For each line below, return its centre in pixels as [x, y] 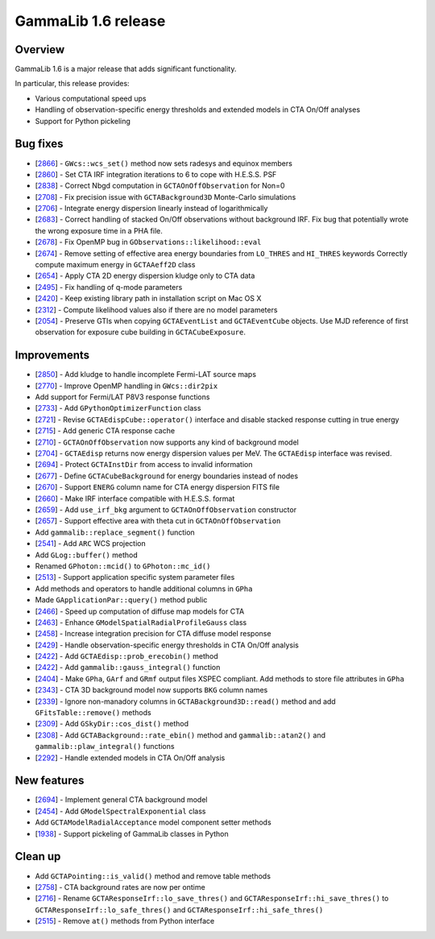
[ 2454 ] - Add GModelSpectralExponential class [120, 811]
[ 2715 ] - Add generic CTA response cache [105, 431]
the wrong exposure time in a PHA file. [99, 230]
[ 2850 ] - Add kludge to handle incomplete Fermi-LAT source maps [146, 374]
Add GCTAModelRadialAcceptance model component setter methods [153, 822]
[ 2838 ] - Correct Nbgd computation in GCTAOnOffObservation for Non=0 [160, 186]
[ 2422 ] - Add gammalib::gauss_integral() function [128, 668]
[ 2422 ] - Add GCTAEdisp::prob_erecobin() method [127, 656]
